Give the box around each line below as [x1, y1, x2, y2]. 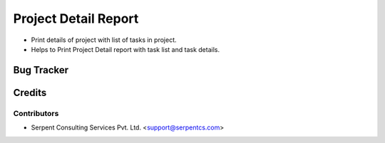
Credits [13, 86, 47, 99]
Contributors [13, 108, 59, 118]
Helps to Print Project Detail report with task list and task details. [31, 45, 220, 53]
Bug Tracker [13, 64, 69, 76]
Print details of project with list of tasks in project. [31, 36, 177, 44]
